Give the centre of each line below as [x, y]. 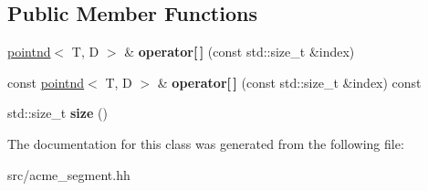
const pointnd [46, 82]
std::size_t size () [57, 113]
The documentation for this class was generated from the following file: [206, 143]
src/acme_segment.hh [69, 174]
